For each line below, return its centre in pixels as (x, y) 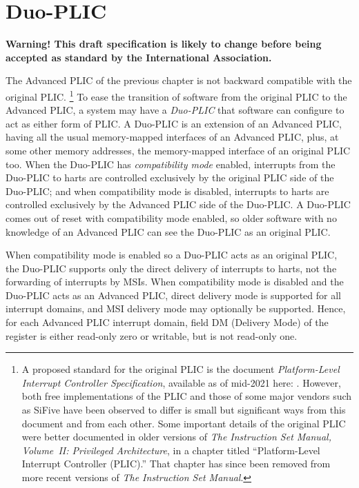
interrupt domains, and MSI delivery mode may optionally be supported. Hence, (176, 308)
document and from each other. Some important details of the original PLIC (184, 423)
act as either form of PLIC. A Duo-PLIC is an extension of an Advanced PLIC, (174, 123)
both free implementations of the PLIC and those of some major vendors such (187, 396)
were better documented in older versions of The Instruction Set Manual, (176, 437)
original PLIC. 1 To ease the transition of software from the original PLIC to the (176, 95)
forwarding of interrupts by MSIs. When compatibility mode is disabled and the (175, 282)
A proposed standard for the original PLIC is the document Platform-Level (181, 369)
